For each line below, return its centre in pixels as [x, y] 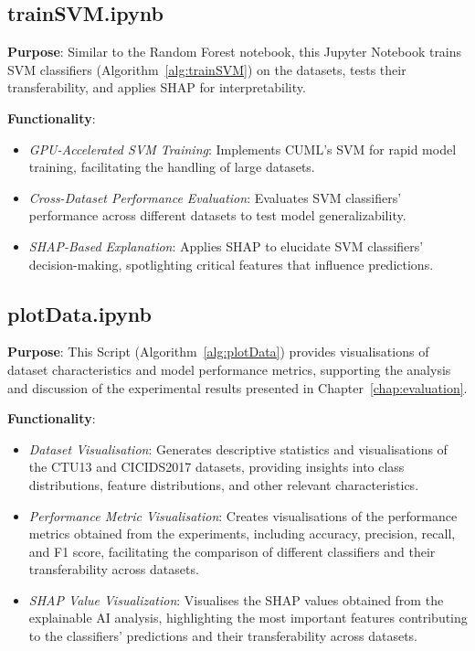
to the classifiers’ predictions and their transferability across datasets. [223, 636]
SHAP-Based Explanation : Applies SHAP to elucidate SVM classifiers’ [226, 245]
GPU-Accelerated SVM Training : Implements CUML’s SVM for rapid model [243, 149]
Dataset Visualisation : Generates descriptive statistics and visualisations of [238, 448]
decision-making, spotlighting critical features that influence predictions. [231, 264]
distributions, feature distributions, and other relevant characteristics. [224, 484]
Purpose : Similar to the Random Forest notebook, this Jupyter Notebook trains [235, 52]
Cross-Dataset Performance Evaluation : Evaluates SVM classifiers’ [215, 197]
